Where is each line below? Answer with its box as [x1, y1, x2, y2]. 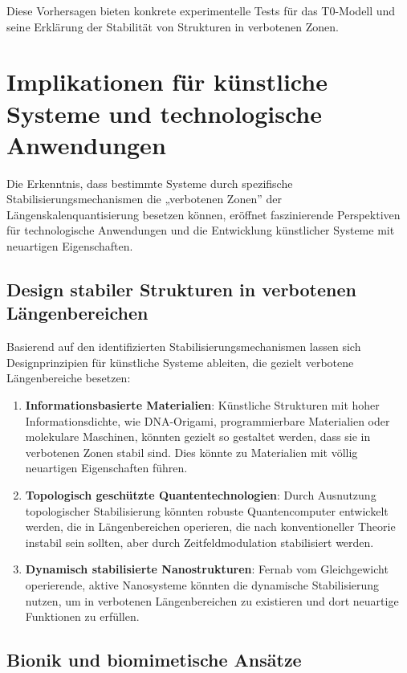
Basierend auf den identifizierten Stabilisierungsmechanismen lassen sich [6, 338, 361, 355]
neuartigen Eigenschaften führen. [25, 459, 188, 476]
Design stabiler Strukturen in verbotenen [6, 277, 356, 302]
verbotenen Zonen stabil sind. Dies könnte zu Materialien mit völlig [25, 443, 358, 460]
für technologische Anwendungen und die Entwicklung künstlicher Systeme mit [6, 222, 395, 239]
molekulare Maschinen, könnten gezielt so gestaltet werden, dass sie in [25, 428, 371, 445]
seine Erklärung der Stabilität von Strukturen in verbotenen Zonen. [6, 18, 339, 35]
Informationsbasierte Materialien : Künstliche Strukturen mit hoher [25, 397, 380, 414]
